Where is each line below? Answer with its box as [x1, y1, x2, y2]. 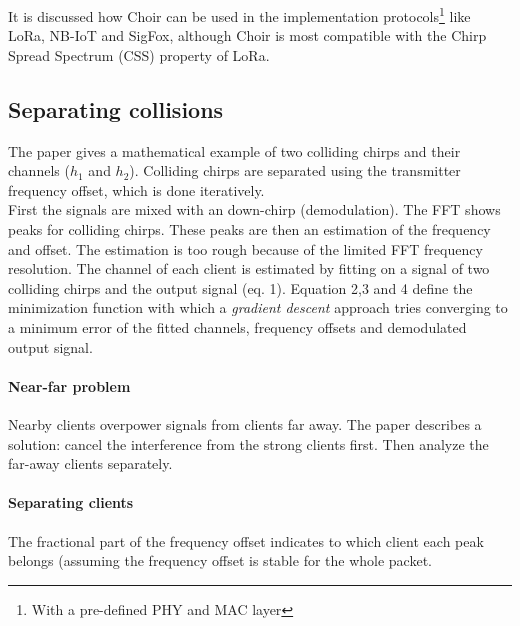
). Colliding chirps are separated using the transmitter [129, 160, 461, 181]
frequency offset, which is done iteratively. [8, 179, 265, 200]
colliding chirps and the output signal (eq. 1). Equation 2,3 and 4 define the [8, 277, 473, 298]
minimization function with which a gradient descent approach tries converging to [8, 297, 508, 318]
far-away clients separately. [8, 453, 173, 474]
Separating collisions [8, 93, 224, 124]
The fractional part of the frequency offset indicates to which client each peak [8, 530, 484, 551]
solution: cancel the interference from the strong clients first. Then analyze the [8, 433, 489, 454]
